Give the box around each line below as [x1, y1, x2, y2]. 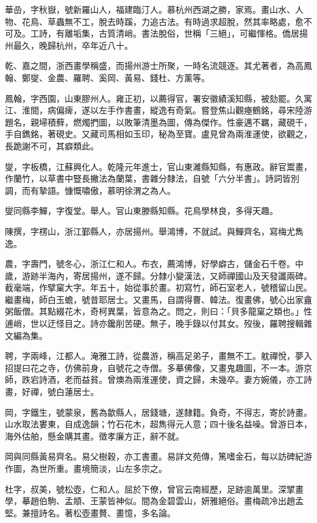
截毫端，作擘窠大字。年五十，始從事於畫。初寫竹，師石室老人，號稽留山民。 [5, 281, 312, 294]
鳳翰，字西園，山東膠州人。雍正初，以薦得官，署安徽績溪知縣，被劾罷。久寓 [5, 91, 312, 104]
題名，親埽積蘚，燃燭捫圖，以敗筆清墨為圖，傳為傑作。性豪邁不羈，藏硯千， [5, 115, 312, 128]
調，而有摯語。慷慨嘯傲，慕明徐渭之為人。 [5, 183, 176, 196]
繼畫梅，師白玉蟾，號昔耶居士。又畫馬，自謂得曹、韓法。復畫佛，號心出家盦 [5, 293, 312, 305]
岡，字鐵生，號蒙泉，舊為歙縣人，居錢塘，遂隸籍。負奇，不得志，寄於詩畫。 [5, 405, 312, 418]
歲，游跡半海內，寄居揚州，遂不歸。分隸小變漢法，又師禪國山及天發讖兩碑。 [5, 269, 312, 282]
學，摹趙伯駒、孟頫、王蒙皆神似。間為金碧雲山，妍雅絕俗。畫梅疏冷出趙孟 [5, 494, 304, 507]
